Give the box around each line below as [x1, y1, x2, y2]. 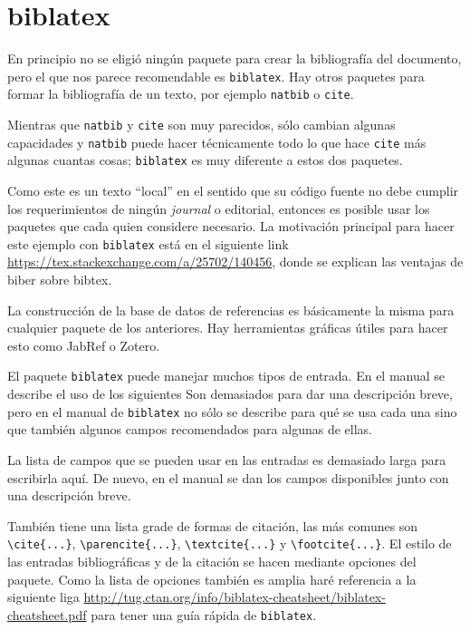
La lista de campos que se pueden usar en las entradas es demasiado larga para [7, 450, 446, 469]
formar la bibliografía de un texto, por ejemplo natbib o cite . [7, 84, 354, 103]
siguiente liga [7, 587, 80, 606]
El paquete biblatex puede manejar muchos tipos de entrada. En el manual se [7, 366, 446, 385]
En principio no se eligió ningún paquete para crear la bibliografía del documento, [7, 49, 462, 68]
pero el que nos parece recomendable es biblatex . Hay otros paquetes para [7, 66, 425, 85]
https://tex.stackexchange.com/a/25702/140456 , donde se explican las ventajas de [7, 252, 464, 271]
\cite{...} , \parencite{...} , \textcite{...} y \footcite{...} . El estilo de [7, 534, 452, 553]
